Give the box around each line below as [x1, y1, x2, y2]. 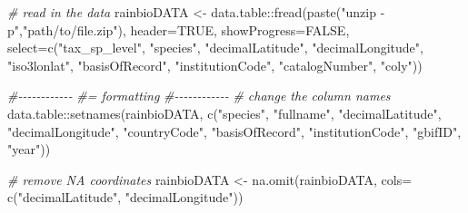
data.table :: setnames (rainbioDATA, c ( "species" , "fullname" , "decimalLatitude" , [7, 103, 442, 122]
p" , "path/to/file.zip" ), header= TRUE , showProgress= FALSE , [7, 20, 350, 39]
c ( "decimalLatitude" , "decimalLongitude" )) [7, 188, 244, 207]
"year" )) [7, 140, 51, 159]
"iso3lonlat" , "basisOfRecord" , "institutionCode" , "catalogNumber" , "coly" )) [7, 55, 423, 74]
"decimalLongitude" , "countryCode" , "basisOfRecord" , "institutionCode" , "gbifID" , [7, 121, 462, 140]
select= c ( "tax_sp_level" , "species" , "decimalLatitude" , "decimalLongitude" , [7, 38, 423, 57]
